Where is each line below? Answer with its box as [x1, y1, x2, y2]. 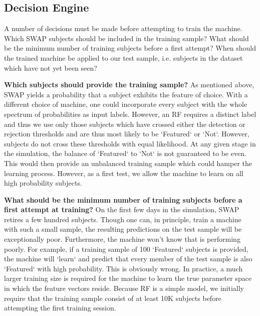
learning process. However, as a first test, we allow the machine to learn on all [4, 168, 243, 178]
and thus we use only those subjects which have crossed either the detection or [4, 118, 245, 129]
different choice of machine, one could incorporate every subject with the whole [4, 99, 247, 109]
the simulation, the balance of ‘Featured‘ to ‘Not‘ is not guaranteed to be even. [4, 148, 246, 159]
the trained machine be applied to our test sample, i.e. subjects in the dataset [4, 52, 243, 63]
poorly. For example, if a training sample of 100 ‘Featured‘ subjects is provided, [4, 243, 248, 254]
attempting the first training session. [4, 302, 116, 313]
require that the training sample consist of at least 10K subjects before [4, 292, 221, 303]
